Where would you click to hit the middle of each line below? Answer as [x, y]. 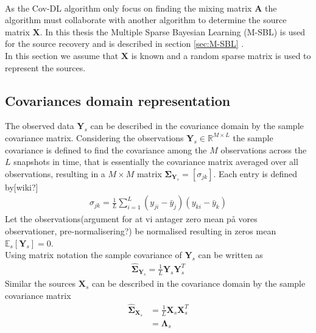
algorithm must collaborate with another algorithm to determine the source [146, 20]
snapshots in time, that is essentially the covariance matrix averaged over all [156, 162]
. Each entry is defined [255, 173]
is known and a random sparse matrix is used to [221, 55]
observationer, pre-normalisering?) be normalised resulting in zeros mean [141, 230]
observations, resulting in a [55, 173]
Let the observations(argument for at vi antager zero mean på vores [131, 219]
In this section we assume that [62, 55]
